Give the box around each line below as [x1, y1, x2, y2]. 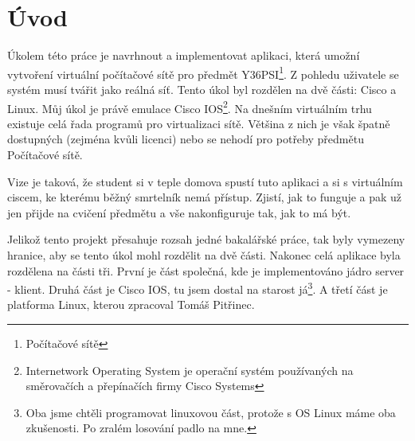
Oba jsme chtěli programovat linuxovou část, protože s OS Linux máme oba [25, 404, 396, 420]
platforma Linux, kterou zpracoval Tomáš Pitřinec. [7, 296, 255, 313]
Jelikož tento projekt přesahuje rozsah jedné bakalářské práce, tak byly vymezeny [7, 231, 405, 248]
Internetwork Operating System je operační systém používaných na [25, 361, 354, 378]
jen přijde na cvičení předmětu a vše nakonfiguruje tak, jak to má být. [7, 204, 351, 220]
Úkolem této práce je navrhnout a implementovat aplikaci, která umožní [7, 47, 360, 64]
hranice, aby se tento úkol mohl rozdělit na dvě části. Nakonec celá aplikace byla [7, 246, 401, 263]
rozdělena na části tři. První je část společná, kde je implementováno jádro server [7, 262, 405, 279]
